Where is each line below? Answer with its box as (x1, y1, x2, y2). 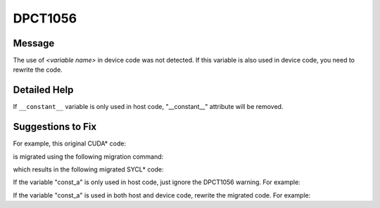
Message (13, 37, 55, 49)
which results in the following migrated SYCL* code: (13, 165, 165, 174)
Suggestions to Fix (13, 121, 97, 133)
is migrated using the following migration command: (13, 152, 164, 161)
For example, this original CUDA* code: (13, 139, 127, 148)
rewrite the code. (13, 65, 63, 74)
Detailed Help (13, 84, 74, 96)
